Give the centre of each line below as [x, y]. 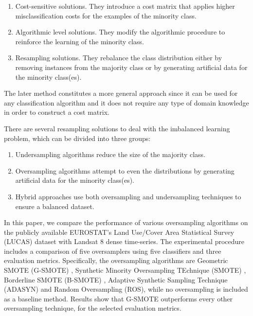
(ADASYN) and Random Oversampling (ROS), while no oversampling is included [126, 289]
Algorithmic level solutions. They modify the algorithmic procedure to [120, 32]
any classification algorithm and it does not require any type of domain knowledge [126, 102]
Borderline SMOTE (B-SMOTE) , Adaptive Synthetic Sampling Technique [116, 279]
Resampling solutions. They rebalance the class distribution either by [119, 58]
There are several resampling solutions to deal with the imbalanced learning [117, 128]
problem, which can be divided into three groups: [77, 138]
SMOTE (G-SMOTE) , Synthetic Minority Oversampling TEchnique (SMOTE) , [125, 270]
